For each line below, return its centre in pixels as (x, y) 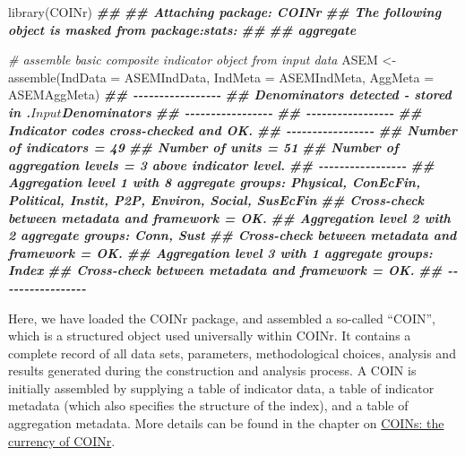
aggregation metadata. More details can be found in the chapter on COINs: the (226, 423)
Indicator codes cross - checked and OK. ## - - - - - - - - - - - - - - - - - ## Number (232, 129)
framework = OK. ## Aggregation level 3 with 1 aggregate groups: (220, 252)
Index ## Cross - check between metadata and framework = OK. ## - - (233, 270)
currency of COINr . (62, 440)
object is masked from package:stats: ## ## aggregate (182, 29)
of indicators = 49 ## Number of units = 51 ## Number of (203, 147)
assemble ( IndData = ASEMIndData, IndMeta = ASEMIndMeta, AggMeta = (221, 77)
